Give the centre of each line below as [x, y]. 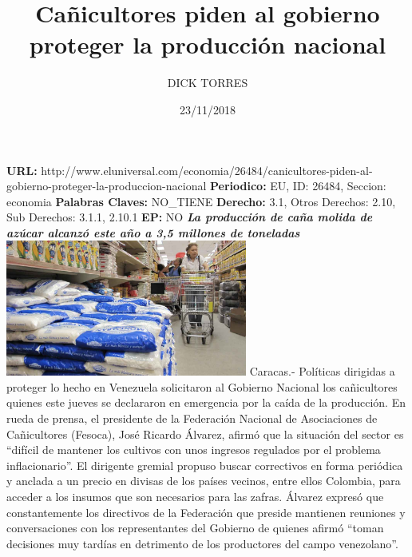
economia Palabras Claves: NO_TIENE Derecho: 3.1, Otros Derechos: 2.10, [201, 201]
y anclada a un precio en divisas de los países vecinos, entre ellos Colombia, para [204, 481]
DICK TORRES [208, 83]
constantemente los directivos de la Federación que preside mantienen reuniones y [206, 512]
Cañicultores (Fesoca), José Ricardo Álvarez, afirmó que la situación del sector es [205, 434]
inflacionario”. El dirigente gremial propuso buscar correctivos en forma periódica [205, 465]
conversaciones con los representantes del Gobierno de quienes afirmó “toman [195, 528]
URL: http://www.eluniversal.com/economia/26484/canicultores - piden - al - [190, 170]
